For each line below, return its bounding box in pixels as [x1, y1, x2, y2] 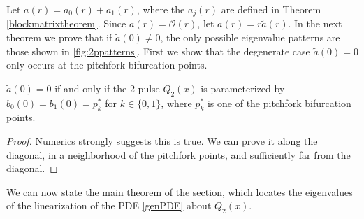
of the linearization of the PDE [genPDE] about [6, 198, 212, 213]
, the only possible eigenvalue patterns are [160, 30, 340, 45]
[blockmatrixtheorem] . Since [6, 16, 126, 31]
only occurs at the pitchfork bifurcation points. [6, 57, 208, 72]
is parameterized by [201, 80, 285, 95]
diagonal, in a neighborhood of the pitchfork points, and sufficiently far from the [6, 147, 351, 162]
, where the [136, 2, 185, 16]
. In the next [288, 16, 342, 31]
